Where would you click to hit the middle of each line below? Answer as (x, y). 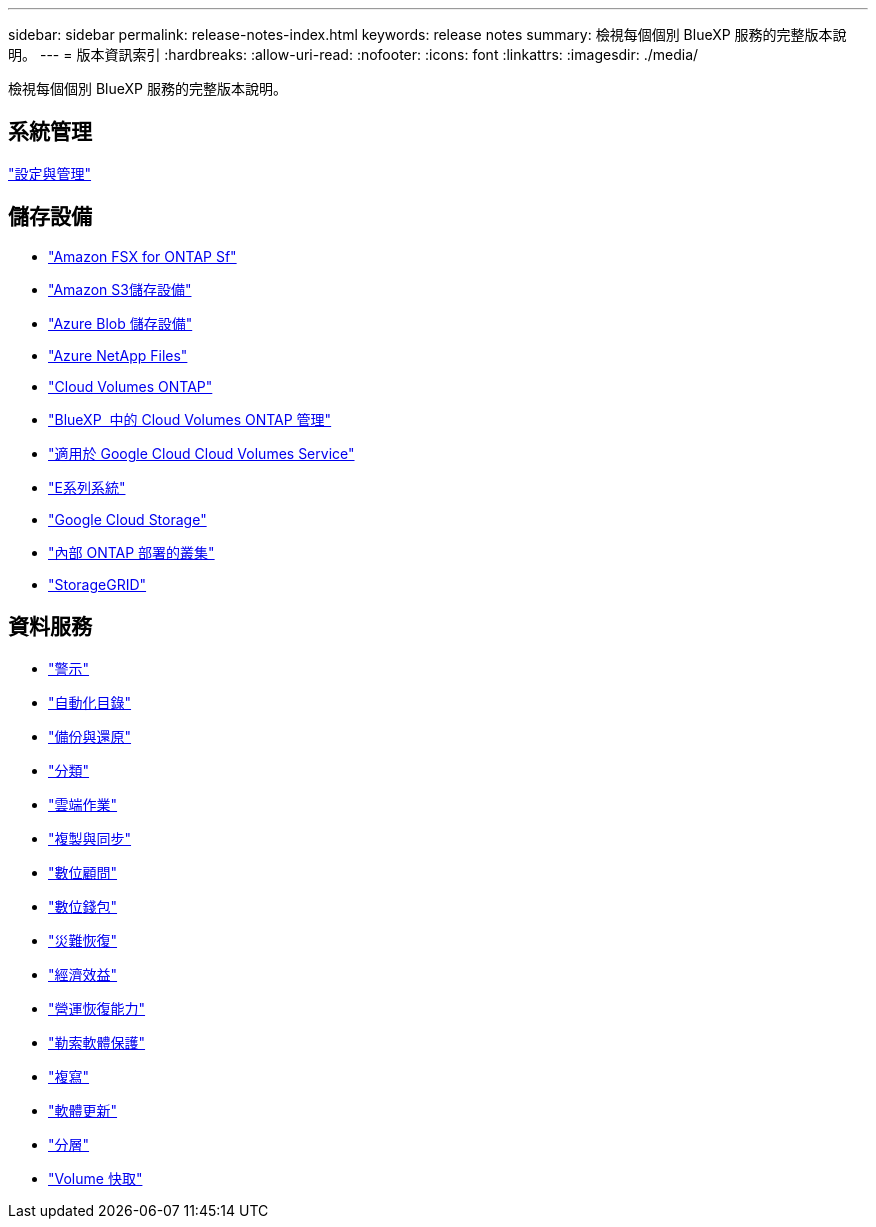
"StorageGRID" (97, 584)
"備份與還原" (90, 736)
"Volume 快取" (95, 1178)
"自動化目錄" (90, 702)
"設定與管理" (50, 173)
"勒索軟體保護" (97, 1042)
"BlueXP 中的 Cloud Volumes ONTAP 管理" (190, 419)
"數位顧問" (83, 872)
